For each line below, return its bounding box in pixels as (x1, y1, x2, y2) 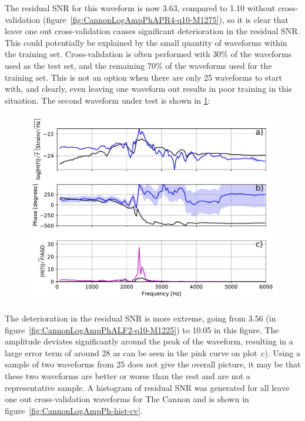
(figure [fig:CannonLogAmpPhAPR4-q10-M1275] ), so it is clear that (42, 13, 289, 25)
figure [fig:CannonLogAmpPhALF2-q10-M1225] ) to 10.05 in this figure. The (5, 323, 279, 336)
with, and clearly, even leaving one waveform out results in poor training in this (5, 82, 292, 95)
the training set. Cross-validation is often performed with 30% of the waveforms (5, 48, 292, 60)
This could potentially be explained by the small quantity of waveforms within (5, 36, 287, 48)
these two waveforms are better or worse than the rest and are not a (5, 369, 250, 382)
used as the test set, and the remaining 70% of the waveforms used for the (5, 59, 272, 71)
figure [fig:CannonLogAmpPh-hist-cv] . (5, 404, 143, 416)
